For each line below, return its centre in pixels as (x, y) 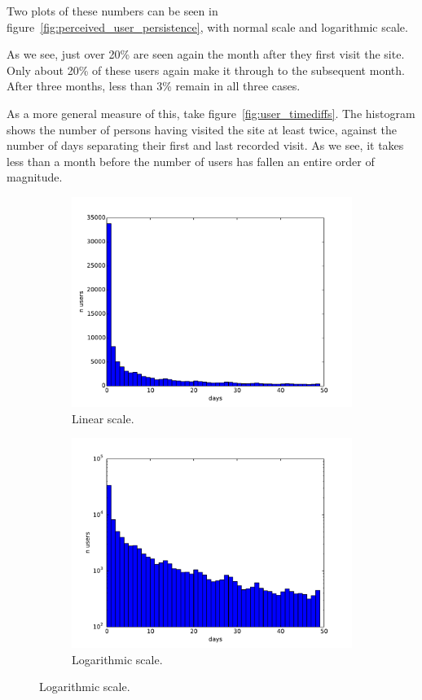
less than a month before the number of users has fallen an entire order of (191, 161)
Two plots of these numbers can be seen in (112, 11)
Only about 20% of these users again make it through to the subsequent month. (206, 70)
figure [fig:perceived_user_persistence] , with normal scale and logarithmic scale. (207, 26)
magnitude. (35, 177)
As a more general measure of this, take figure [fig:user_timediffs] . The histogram (211, 113)
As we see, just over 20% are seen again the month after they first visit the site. (206, 54)
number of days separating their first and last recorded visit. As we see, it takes (205, 145)
